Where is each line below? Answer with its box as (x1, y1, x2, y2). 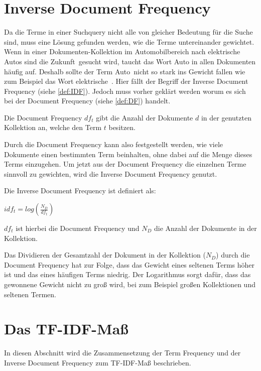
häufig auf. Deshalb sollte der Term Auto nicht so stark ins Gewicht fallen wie (4, 66, 245, 76)
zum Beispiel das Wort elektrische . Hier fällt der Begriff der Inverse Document (4, 76, 248, 86)
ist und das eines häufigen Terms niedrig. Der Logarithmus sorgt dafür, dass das (4, 269, 251, 280)
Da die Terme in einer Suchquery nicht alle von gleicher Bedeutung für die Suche (4, 27, 253, 37)
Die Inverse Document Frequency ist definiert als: (4, 185, 156, 196)
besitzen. (108, 122, 136, 133)
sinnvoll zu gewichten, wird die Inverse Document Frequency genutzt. (4, 168, 217, 179)
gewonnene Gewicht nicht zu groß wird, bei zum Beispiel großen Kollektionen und (4, 279, 255, 289)
